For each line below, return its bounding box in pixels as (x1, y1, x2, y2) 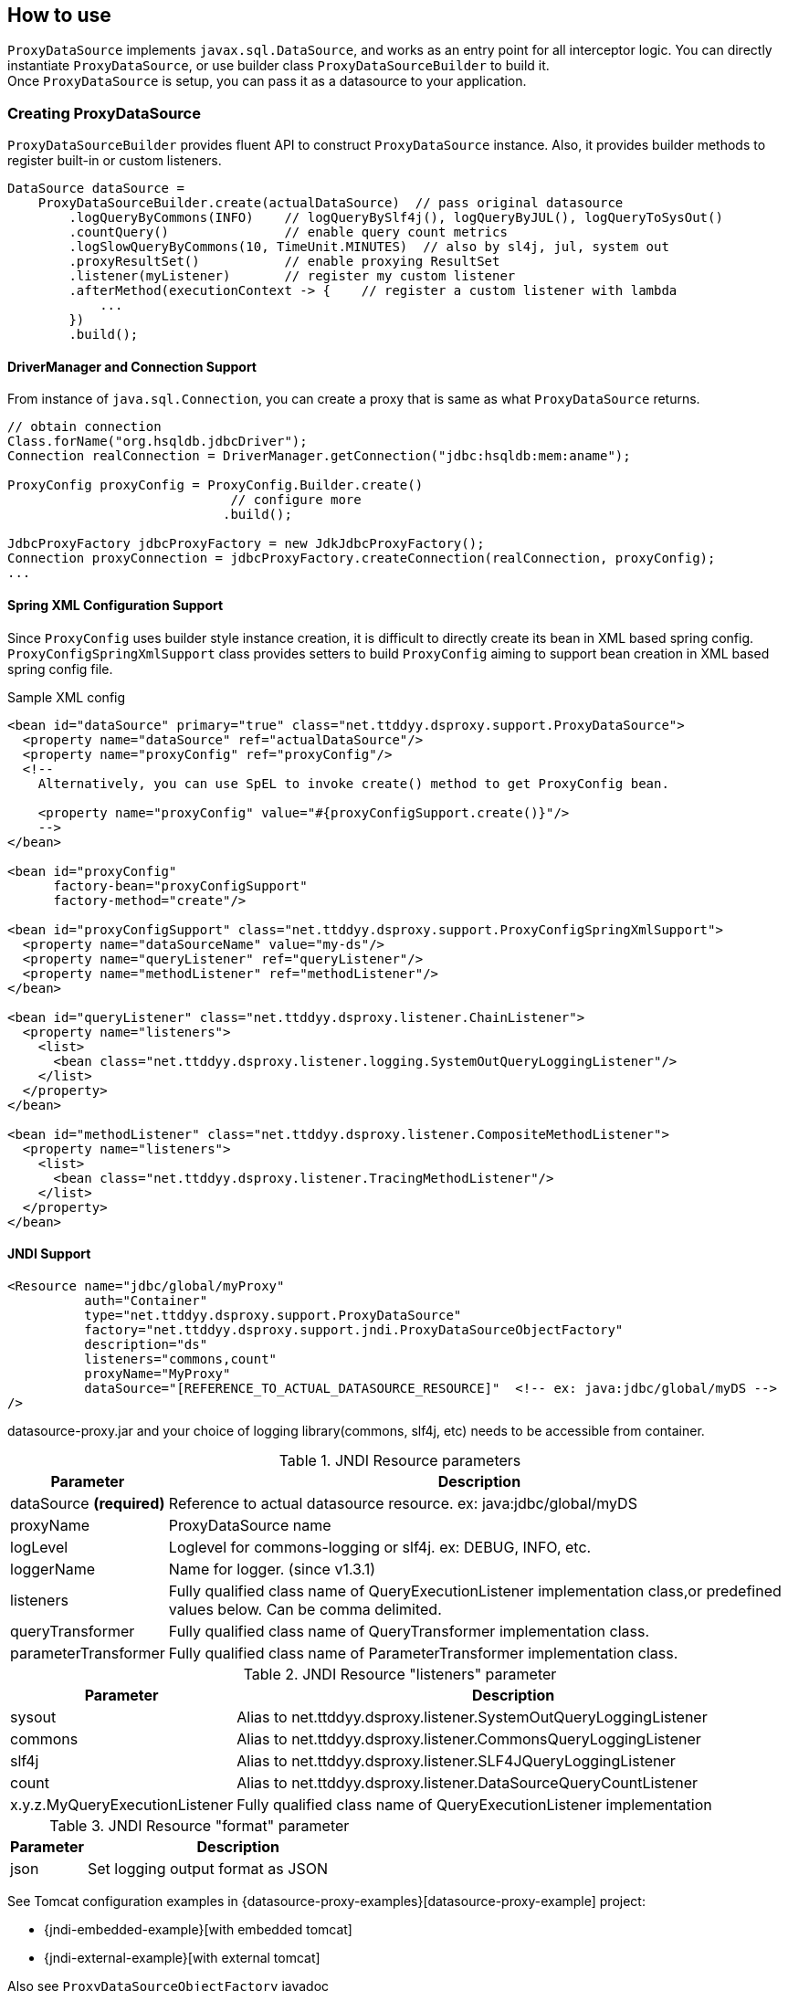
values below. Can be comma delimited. (168, 1599, 442, 1618)
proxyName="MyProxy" (84, 1365, 231, 1381)
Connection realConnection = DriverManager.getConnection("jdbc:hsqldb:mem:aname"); (7, 448, 631, 464)
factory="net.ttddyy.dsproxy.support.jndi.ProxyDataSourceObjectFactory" (84, 1322, 624, 1337)
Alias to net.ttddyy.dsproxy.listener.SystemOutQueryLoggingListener (236, 1707, 708, 1726)
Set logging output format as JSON (87, 1859, 328, 1878)
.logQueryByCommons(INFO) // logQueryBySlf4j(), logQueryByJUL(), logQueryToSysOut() (68, 210, 723, 226)
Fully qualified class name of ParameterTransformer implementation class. (168, 1643, 678, 1662)
